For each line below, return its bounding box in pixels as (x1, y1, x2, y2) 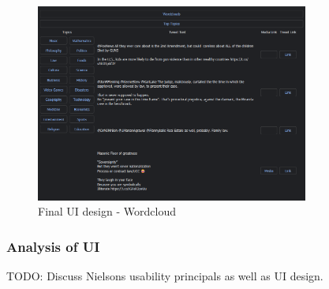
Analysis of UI (6, 236, 100, 256)
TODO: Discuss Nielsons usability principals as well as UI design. (6, 268, 323, 284)
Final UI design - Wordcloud (38, 203, 176, 220)
